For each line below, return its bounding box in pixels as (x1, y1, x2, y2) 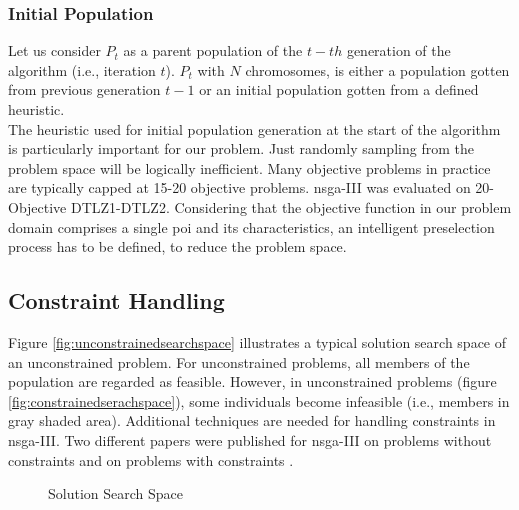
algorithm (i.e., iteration (8, 59, 156, 80)
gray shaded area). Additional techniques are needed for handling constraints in (8, 410, 496, 431)
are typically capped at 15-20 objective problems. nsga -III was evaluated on (8, 177, 471, 198)
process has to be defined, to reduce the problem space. (8, 236, 347, 257)
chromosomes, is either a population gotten (245, 59, 510, 80)
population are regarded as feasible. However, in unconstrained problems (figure (8, 371, 497, 392)
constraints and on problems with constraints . (8, 449, 294, 470)
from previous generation (8, 79, 161, 100)
